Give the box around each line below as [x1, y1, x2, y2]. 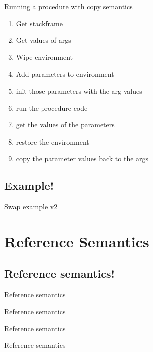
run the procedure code [16, 102, 88, 113]
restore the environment [16, 136, 89, 147]
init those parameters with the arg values [16, 85, 142, 96]
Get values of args [16, 35, 71, 45]
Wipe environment [16, 51, 73, 62]
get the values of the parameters [16, 119, 115, 130]
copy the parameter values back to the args [16, 153, 149, 164]
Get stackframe [16, 18, 63, 28]
